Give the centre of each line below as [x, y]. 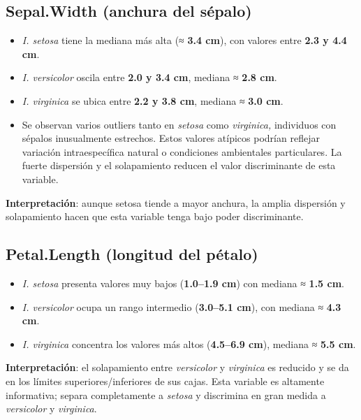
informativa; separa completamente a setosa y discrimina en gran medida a [166, 394]
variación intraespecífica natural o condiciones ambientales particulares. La [182, 151]
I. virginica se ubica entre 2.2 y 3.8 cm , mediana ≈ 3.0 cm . [153, 100]
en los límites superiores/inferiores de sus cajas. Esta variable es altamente [165, 381]
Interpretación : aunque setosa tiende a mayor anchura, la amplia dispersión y [176, 202]
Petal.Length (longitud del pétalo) [132, 254]
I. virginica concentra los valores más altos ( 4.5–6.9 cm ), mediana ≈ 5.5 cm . [189, 343]
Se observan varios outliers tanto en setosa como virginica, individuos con [179, 124]
